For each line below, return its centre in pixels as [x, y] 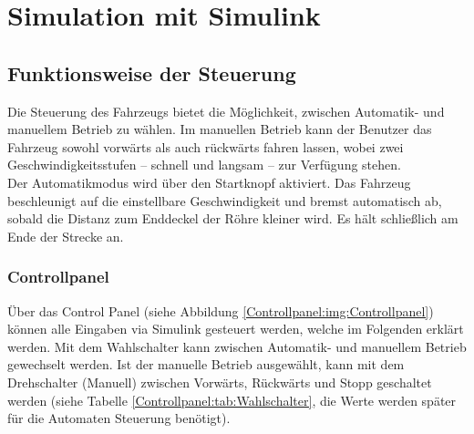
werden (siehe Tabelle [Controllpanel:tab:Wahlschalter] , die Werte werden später [232, 400]
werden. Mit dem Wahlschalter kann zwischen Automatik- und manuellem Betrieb [237, 346]
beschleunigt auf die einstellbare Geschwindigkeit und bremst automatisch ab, [225, 200]
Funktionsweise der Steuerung [152, 72]
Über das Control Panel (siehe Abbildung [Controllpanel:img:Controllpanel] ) [221, 310]
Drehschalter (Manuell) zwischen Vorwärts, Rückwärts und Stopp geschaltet [220, 382]
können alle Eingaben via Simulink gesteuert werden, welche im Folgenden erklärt [236, 329]
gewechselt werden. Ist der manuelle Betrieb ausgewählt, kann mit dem [206, 364]
